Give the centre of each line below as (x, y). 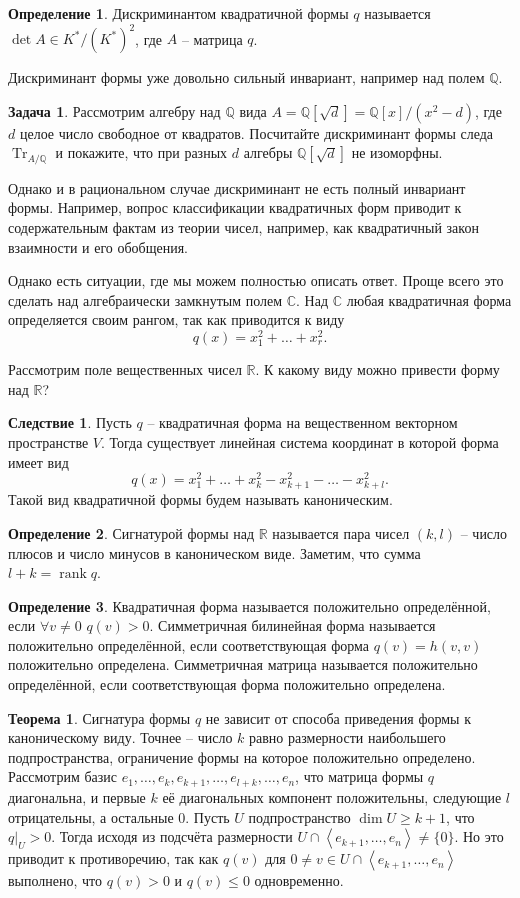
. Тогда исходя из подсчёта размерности (172, 836)
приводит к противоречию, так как (113, 858)
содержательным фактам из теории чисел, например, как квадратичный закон (243, 226)
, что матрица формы (359, 776)
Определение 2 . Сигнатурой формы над (131, 532)
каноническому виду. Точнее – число (120, 737)
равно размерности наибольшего (347, 737)
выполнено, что (55, 880)
